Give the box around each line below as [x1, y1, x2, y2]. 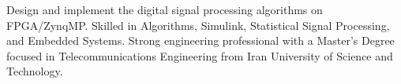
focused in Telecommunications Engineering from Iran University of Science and [6, 47, 393, 64]
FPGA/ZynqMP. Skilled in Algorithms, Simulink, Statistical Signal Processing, [6, 16, 390, 33]
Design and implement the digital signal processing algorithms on [6, 2, 323, 17]
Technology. [6, 63, 63, 79]
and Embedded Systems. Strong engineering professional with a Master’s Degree [6, 32, 395, 49]
